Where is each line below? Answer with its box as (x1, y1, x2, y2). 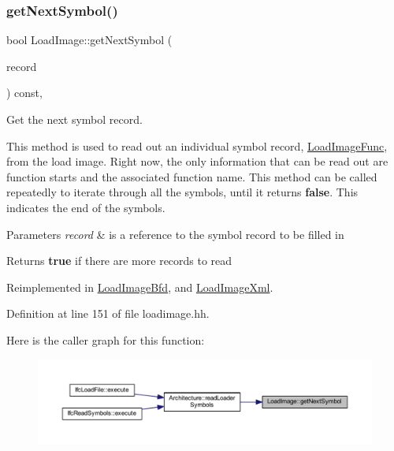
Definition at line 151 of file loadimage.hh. (6, 305, 210, 322)
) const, (6, 84, 43, 101)
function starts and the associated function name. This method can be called (6, 168, 377, 184)
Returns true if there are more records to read (6, 252, 232, 269)
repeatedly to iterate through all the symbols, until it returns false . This (6, 184, 359, 200)
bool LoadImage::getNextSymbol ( (6, 32, 173, 48)
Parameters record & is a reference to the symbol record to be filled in (6, 225, 344, 242)
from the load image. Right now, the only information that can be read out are (6, 153, 388, 170)
